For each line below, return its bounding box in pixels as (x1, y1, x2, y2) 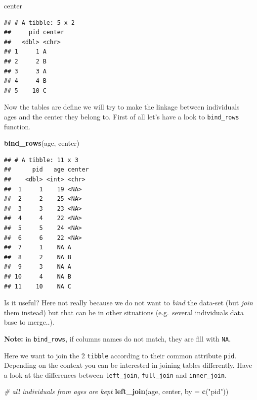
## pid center (4, 29, 64, 36)
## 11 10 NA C (4, 283, 72, 290)
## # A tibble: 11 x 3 (4, 156, 79, 164)
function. (4, 121, 31, 131)
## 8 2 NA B (4, 253, 72, 261)
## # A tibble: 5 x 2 (4, 19, 75, 26)
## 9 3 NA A (4, 263, 72, 271)
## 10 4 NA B (4, 273, 72, 280)
